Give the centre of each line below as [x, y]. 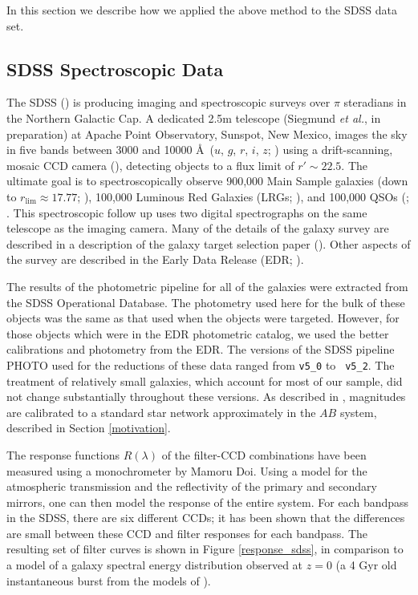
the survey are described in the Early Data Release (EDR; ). [155, 259]
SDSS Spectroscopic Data [115, 69]
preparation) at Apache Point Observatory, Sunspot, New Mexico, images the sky [207, 134]
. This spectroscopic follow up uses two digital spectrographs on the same [187, 212]
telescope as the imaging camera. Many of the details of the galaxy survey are [198, 228]
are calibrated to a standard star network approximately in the [161, 412]
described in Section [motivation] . [89, 428]
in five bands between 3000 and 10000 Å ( [111, 150]
